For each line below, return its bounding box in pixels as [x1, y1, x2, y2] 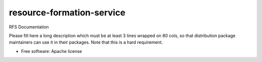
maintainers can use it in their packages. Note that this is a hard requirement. [9, 39, 163, 45]
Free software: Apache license [21, 48, 82, 54]
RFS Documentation [9, 24, 49, 30]
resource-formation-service [9, 7, 126, 18]
